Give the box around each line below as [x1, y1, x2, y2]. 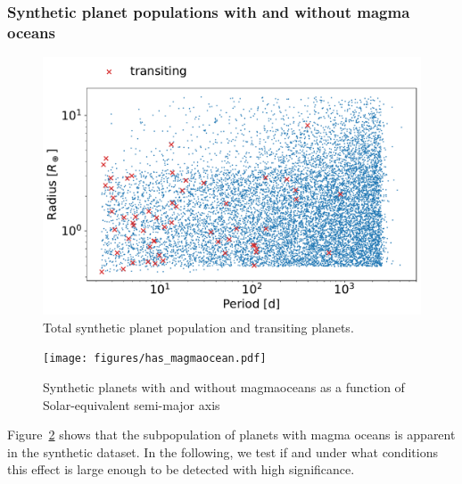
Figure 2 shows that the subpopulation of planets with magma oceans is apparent [7, 425, 456, 444]
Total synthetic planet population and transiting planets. [43, 317, 354, 336]
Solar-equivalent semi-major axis [43, 395, 220, 414]
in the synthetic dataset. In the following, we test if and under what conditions [7, 442, 438, 461]
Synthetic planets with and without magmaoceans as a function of [43, 378, 405, 396]
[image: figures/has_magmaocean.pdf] [43, 352, 267, 365]
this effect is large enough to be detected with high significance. [7, 460, 355, 479]
